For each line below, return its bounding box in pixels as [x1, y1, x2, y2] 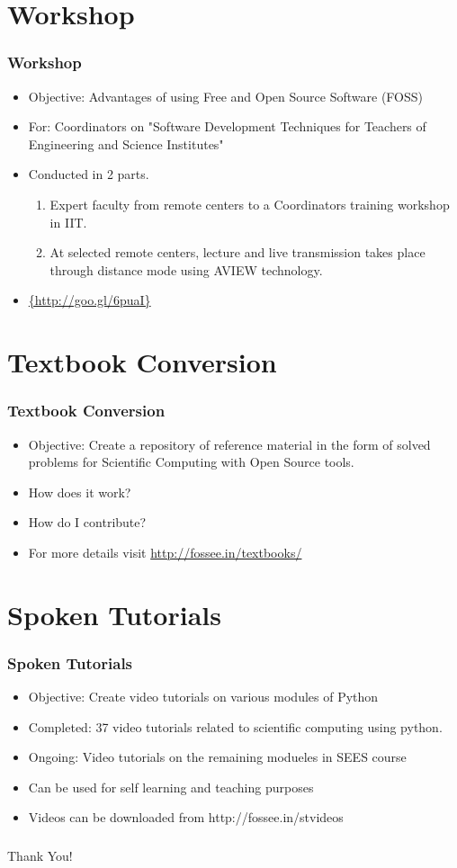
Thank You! [7, 846, 73, 864]
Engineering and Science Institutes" [28, 134, 224, 153]
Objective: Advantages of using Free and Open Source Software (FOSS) [28, 86, 423, 105]
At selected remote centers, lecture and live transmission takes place [49, 243, 426, 262]
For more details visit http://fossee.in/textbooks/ [28, 542, 302, 561]
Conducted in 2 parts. [28, 165, 149, 183]
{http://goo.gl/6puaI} [28, 291, 151, 309]
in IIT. [49, 212, 87, 231]
